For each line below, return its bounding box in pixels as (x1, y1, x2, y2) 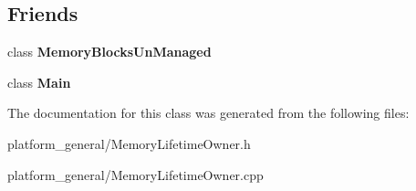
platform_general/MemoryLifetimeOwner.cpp (7, 164, 264, 184)
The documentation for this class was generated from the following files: (7, 103, 410, 122)
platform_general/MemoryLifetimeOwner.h (7, 133, 251, 153)
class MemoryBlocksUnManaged (7, 42, 212, 61)
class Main (7, 72, 71, 91)
